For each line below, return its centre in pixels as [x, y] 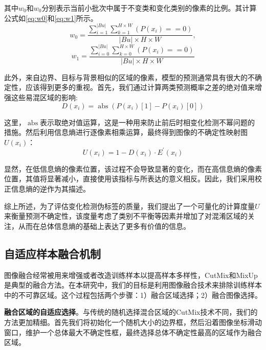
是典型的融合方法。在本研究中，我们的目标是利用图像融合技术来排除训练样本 [133, 285]
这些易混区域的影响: [44, 97]
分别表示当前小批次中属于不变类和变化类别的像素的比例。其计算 [149, 8]
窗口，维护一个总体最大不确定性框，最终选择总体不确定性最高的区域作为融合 [133, 332]
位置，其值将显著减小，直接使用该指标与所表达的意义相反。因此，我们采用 [129, 179]
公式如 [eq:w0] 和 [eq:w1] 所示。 [51, 18]
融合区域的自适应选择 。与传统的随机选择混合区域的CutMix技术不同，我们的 [131, 312]
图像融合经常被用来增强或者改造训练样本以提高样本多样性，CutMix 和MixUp [131, 275]
